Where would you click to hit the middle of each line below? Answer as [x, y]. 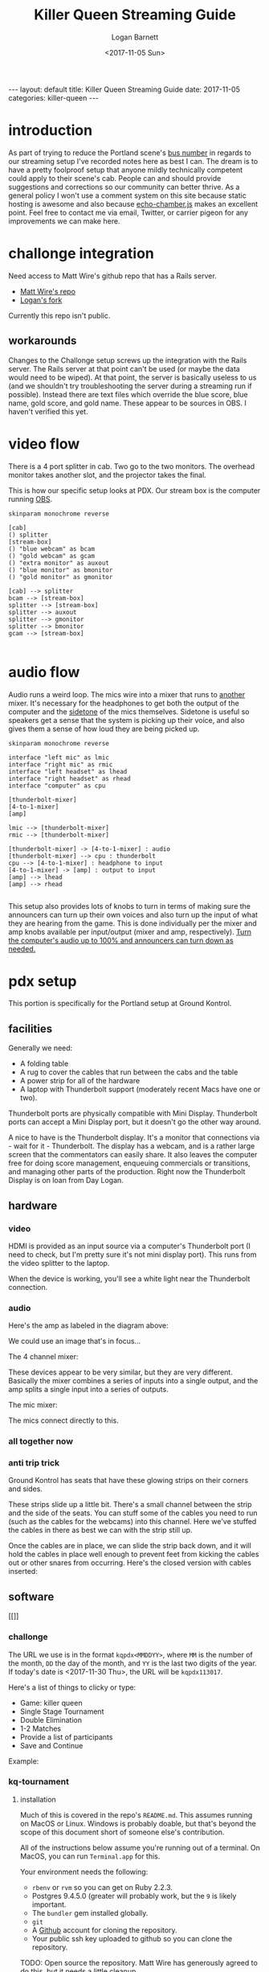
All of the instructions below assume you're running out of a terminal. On [140, 1847]
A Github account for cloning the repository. [105, 1930]
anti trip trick [34, 1463]
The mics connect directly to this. [63, 1420]
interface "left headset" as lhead [68, 771]
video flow [44, 444]
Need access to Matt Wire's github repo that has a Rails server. [112, 276]
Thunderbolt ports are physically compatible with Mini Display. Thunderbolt [133, 1113]
